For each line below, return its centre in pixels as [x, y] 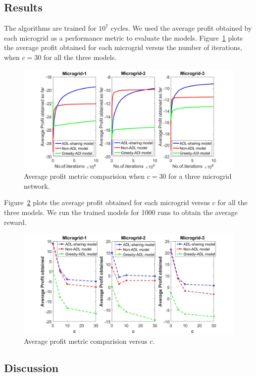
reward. [15, 222]
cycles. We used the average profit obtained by [181, 28]
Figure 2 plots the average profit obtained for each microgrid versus [107, 202]
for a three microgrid [200, 176]
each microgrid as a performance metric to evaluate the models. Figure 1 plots [124, 37]
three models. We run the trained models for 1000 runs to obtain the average [121, 212]
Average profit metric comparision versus [86, 341]
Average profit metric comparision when [84, 176]
